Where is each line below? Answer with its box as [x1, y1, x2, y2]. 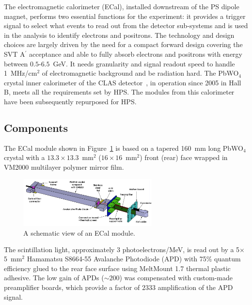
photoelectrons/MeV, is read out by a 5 [122, 244, 240, 254]
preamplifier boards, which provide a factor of [4, 282, 140, 292]
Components [4, 120, 68, 135]
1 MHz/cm [4, 68, 37, 78]
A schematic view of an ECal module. [23, 228, 135, 238]
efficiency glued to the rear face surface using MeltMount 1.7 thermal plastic [4, 263, 231, 273]
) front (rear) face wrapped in [140, 152, 228, 162]
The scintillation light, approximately [4, 244, 115, 254]
